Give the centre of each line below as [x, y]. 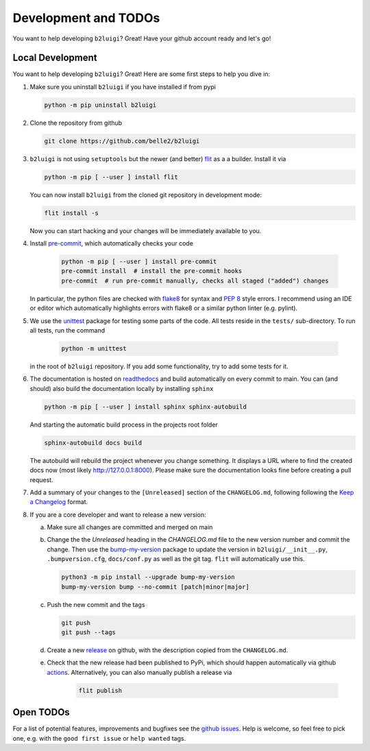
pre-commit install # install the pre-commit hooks [152, 271]
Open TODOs [41, 712]
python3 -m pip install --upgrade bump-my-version [148, 577]
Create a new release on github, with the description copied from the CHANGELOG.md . [168, 650]
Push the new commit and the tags [96, 604]
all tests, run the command [67, 331]
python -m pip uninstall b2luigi [100, 105]
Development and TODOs [86, 18]
